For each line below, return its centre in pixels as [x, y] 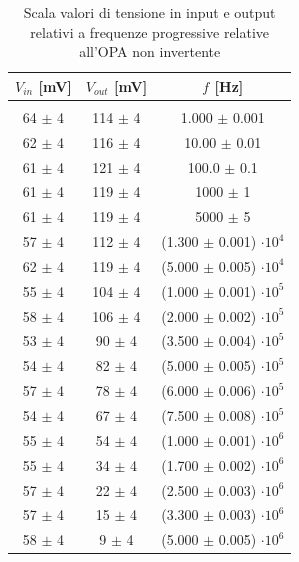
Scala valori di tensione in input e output [149, 12]
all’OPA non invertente [150, 51]
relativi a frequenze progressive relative [150, 31]
